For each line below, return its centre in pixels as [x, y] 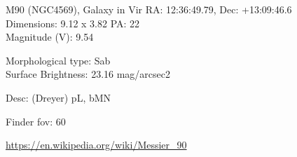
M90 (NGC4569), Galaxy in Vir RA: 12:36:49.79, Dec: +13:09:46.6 [149, 9]
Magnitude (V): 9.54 [50, 37]
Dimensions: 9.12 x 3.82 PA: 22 [73, 23]
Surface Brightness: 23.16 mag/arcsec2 [88, 74]
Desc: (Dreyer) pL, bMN [58, 97]
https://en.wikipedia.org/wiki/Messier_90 [96, 145]
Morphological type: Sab [58, 60]
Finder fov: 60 [36, 121]
